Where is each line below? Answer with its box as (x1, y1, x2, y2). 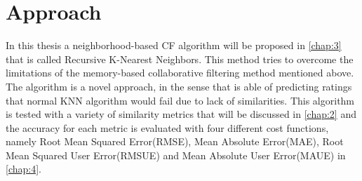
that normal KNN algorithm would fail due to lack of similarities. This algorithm (6, 93, 355, 107)
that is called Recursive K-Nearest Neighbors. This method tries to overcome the (6, 51, 354, 66)
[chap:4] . (6, 161, 41, 176)
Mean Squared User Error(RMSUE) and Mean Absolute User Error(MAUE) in (6, 147, 346, 162)
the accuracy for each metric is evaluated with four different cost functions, (6, 120, 329, 135)
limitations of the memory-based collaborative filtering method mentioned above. (6, 65, 354, 80)
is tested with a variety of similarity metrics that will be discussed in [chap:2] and (6, 107, 356, 121)
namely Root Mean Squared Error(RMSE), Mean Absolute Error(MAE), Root (6, 134, 344, 149)
